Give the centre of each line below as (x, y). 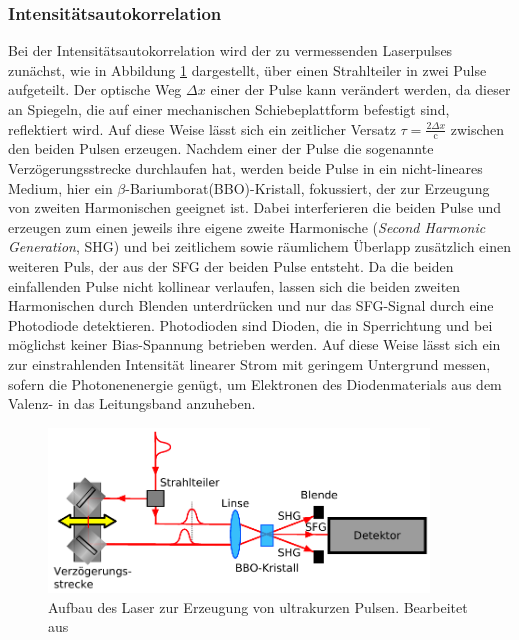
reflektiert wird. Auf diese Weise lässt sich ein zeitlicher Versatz (202, 128)
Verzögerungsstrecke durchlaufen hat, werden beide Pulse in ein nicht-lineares (245, 168)
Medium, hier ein (60, 187)
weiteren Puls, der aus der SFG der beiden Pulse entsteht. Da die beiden (231, 265)
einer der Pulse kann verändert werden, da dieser (360, 89)
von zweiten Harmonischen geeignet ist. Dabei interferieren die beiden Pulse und (255, 207)
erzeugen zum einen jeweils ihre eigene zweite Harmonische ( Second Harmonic (247, 226)
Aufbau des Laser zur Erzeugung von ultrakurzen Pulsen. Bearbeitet (258, 606)
